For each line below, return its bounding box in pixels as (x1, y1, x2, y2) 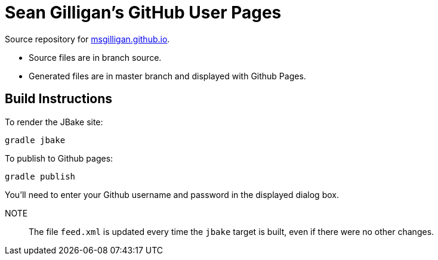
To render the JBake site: (5, 116, 103, 127)
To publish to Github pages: (5, 153, 113, 163)
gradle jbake (5, 135, 66, 145)
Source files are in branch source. (29, 52, 162, 63)
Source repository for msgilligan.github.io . (5, 33, 170, 44)
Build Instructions (5, 91, 113, 107)
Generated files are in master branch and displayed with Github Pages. (29, 70, 306, 81)
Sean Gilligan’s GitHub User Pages (5, 2, 282, 23)
